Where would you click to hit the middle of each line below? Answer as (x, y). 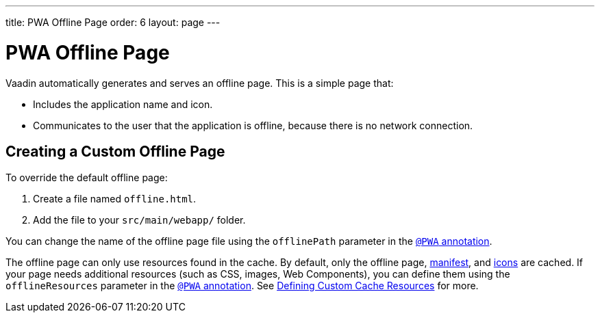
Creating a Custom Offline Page (115, 151)
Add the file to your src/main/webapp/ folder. (139, 220)
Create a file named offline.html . (115, 199)
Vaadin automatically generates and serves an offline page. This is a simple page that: (200, 83)
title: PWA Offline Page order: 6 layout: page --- (113, 22)
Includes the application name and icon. (123, 104)
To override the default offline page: (87, 178)
